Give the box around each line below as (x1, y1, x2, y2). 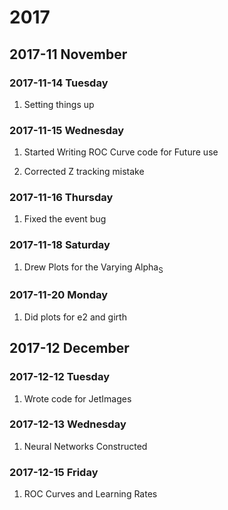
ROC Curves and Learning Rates (23, 488, 158, 500)
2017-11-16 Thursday (9, 191, 114, 205)
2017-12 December (9, 340, 130, 357)
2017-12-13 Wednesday (9, 417, 127, 431)
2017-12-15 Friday (9, 465, 99, 479)
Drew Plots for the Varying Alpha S (23, 261, 164, 275)
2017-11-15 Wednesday (9, 123, 125, 137)
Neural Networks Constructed (23, 440, 148, 452)
